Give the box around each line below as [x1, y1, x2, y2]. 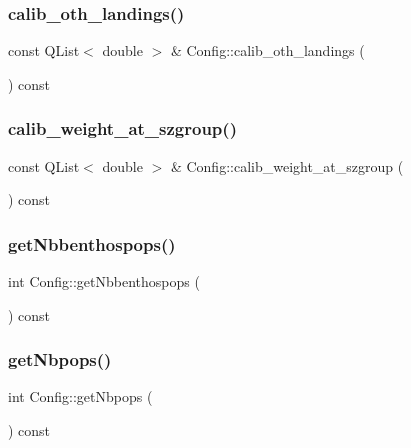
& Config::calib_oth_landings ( [170, 40, 365, 61]
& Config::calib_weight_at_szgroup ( [170, 155, 404, 176]
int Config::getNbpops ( [8, 386, 153, 407]
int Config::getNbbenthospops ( [8, 271, 200, 292]
